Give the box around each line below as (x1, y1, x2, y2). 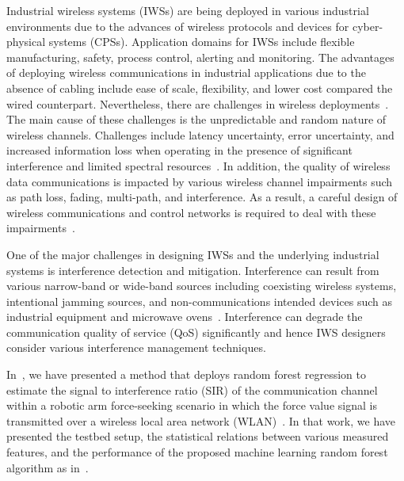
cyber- (352, 17, 383, 34)
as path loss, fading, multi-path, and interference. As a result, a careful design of (6, 189, 398, 205)
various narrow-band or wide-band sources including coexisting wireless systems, (6, 277, 397, 294)
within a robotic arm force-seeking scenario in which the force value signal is (6, 397, 377, 414)
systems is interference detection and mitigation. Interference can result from (6, 261, 379, 278)
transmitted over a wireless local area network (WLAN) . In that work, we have (6, 412, 395, 429)
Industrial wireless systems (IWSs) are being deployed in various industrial (6, 2, 369, 18)
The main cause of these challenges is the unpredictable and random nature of (6, 111, 387, 128)
